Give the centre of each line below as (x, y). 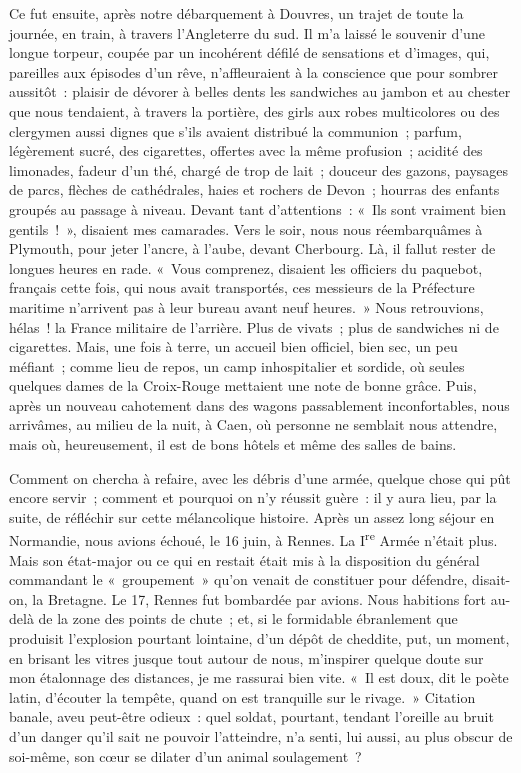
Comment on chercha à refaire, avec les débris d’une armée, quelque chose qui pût (260, 477)
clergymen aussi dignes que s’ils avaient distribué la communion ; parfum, (235, 130)
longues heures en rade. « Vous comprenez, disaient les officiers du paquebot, (246, 267)
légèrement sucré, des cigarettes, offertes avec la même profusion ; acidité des (246, 150)
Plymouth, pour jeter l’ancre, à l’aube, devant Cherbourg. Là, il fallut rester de (252, 248)
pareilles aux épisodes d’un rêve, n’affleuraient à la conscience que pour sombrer (254, 71)
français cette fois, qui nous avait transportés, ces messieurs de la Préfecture (242, 287)
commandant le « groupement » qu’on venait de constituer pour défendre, (238, 579)
